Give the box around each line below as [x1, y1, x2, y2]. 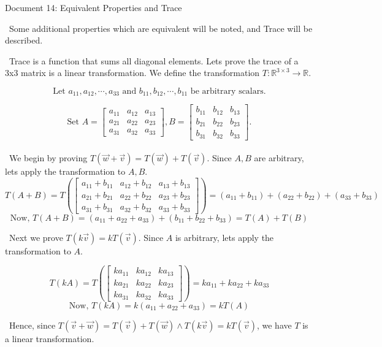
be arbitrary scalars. [190, 86, 266, 96]
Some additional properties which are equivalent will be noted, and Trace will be [9, 21, 313, 34]
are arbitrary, [254, 151, 304, 164]
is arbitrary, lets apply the [175, 231, 274, 243]
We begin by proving [9, 151, 88, 164]
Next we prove [9, 231, 63, 243]
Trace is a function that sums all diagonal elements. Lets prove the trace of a [9, 54, 299, 67]
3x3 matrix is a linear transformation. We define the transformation [5, 66, 260, 79]
